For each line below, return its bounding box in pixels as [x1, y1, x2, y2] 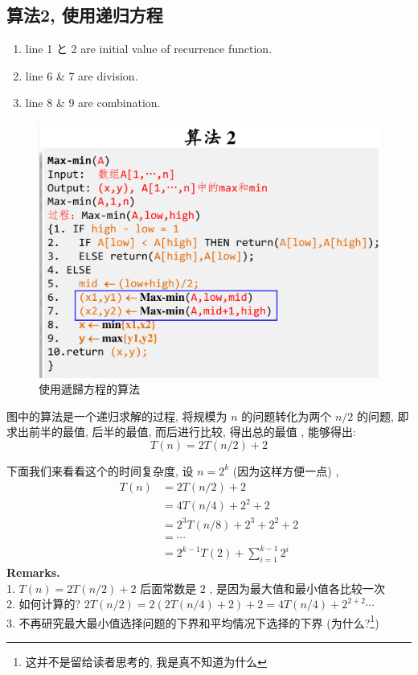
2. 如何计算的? [6, 595, 81, 612]
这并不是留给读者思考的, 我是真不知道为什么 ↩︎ [25, 653, 268, 670]
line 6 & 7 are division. [25, 67, 138, 84]
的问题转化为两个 [241, 407, 332, 424]
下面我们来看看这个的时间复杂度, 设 [6, 462, 194, 479]
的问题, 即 [357, 407, 409, 424]
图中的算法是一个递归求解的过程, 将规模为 [6, 407, 227, 424]
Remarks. [6, 563, 60, 580]
